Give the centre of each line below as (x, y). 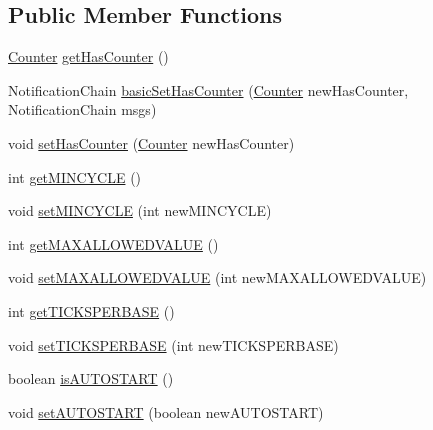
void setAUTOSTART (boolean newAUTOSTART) (166, 411)
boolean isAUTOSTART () (91, 378)
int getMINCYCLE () (75, 176)
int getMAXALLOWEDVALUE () (113, 243)
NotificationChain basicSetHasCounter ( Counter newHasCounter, (208, 89)
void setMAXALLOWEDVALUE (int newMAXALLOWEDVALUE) (217, 277)
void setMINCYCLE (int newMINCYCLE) (140, 210)
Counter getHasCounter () (88, 56)
